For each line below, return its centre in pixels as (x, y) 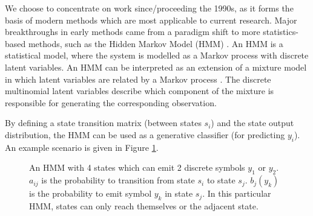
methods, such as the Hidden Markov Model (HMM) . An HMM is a (156, 43)
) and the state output (252, 123)
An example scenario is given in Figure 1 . (82, 147)
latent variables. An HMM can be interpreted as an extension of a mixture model (156, 67)
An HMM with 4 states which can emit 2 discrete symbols (137, 167)
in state (179, 193)
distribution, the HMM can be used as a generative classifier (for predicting (145, 134)
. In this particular (237, 193)
